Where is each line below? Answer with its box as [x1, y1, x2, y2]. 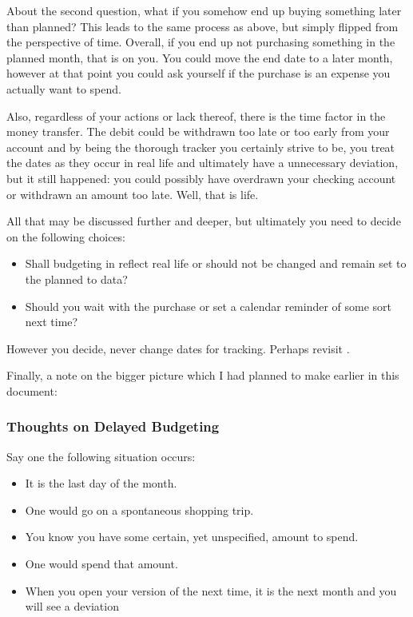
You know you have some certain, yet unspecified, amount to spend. [25, 528, 359, 545]
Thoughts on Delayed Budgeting [6, 416, 220, 436]
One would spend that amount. [25, 555, 178, 572]
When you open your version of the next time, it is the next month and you [25, 582, 397, 599]
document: [6, 382, 58, 399]
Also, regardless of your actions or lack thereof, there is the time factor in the [6, 107, 386, 124]
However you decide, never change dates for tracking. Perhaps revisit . [6, 340, 350, 356]
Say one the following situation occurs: [6, 448, 196, 464]
